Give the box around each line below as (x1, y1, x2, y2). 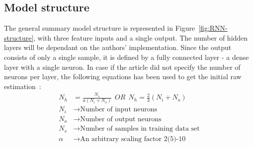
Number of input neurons (80, 106, 158, 113)
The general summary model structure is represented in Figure (4, 23, 195, 33)
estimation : (4, 81, 41, 91)
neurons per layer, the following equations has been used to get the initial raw (4, 71, 242, 82)
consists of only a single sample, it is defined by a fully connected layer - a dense (4, 51, 249, 62)
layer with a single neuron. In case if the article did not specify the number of (4, 61, 241, 72)
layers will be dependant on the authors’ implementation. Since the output (4, 42, 232, 52)
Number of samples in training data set (80, 125, 200, 133)
